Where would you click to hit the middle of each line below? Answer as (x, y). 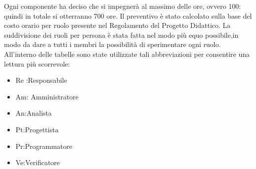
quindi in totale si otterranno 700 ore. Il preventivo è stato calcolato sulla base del (128, 15)
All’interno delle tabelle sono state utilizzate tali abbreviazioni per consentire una (127, 54)
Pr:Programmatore (44, 146)
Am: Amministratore (47, 96)
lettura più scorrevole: (37, 63)
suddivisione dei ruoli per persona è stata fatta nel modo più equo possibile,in (121, 35)
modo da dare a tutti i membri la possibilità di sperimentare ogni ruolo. (112, 44)
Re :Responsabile (41, 80)
